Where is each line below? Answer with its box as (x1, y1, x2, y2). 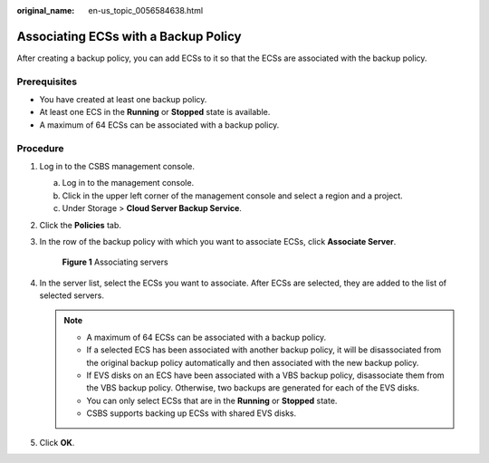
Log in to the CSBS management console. (39, 160, 195, 171)
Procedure (16, 141, 64, 154)
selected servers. (39, 290, 104, 301)
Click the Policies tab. (39, 219, 121, 230)
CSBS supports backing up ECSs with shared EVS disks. (86, 408, 297, 419)
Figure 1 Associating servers (62, 256, 168, 267)
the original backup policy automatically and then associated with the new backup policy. (86, 357, 419, 368)
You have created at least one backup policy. (39, 94, 207, 105)
